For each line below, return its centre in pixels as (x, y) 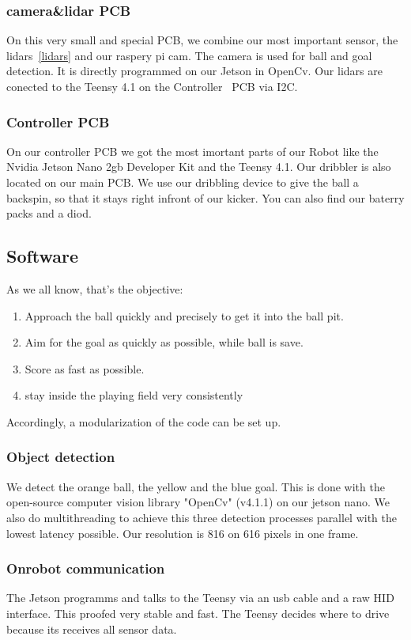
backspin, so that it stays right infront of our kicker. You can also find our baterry (205, 197)
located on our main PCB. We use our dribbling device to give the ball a (183, 182)
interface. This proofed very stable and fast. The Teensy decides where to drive (198, 613)
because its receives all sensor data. (92, 629)
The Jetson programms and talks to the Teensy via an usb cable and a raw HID (200, 598)
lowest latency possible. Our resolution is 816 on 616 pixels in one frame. (183, 533)
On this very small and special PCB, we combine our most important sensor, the (202, 40)
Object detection (61, 457)
